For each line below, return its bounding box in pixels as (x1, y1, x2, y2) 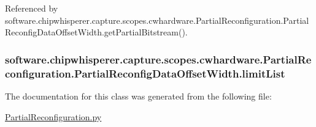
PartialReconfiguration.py (5, 110, 102, 123)
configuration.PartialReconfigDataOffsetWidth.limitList (5, 65, 285, 81)
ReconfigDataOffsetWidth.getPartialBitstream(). (5, 26, 188, 38)
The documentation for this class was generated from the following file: (5, 89, 272, 102)
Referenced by (5, 2, 58, 14)
